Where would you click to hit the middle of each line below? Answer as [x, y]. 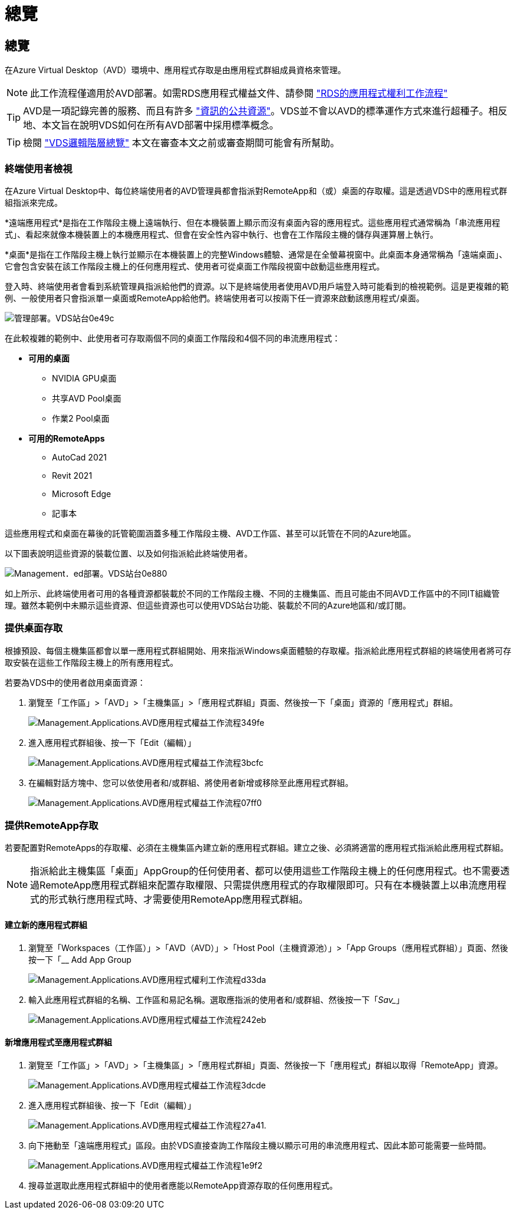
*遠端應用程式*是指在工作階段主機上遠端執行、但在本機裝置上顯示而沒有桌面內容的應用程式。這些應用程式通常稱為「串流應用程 [253, 222]
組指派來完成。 [34, 202]
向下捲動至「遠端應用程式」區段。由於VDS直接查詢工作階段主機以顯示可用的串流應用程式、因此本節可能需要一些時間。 [260, 1145]
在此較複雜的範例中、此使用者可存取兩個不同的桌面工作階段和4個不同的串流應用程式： [173, 338]
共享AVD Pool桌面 [87, 398]
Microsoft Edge [82, 494]
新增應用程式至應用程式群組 [58, 1042]
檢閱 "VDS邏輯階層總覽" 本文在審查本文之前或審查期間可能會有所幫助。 [181, 143]
